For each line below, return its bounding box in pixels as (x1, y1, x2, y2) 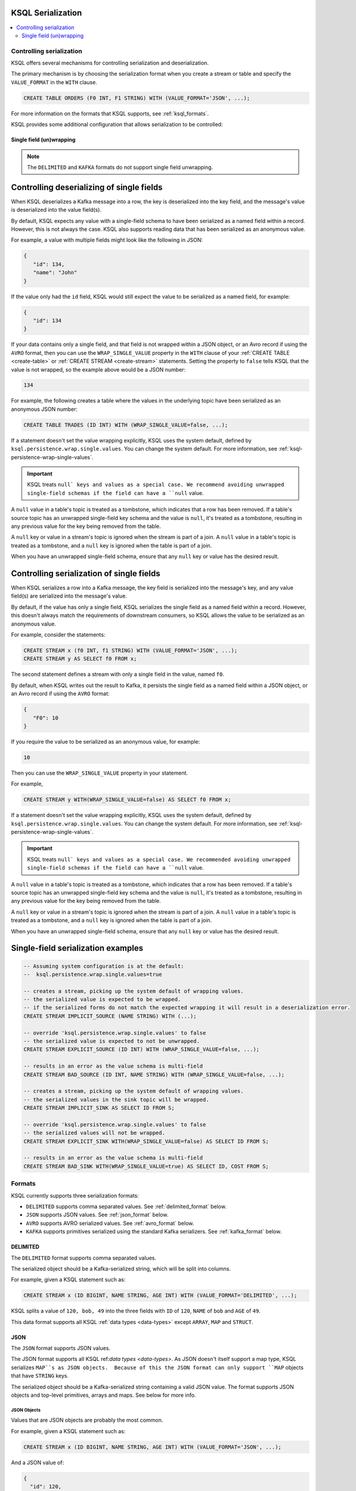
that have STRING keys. (11, 1372, 69, 1379)
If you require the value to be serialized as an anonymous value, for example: (11, 738, 200, 745)
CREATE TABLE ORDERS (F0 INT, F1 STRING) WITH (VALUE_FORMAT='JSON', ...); (23, 94, 250, 101)
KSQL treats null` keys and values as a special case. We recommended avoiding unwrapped (27, 856, 291, 863)
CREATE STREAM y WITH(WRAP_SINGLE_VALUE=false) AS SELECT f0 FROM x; (23, 796, 231, 803)
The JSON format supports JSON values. (11, 1345, 110, 1352)
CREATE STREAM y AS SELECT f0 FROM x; (23, 655, 137, 662)
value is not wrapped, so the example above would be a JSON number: (11, 366, 186, 373)
